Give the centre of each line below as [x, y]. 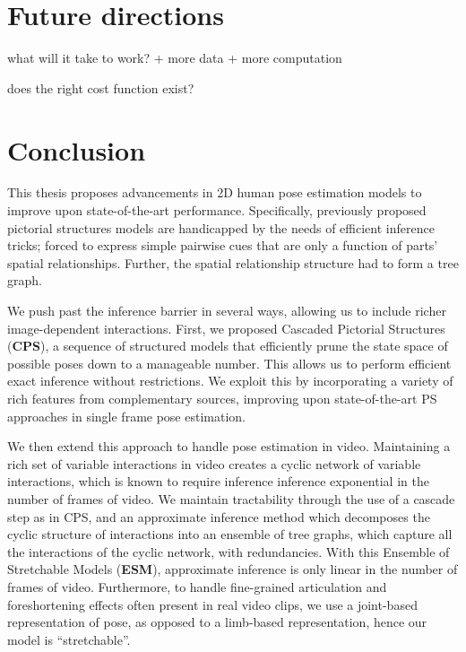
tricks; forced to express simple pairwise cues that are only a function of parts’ [223, 245]
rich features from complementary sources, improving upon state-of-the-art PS [222, 398]
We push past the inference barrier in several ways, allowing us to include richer [227, 310]
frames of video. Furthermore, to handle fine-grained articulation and [197, 586]
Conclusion [77, 149]
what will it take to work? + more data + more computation [175, 58]
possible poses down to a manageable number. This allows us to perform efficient [229, 363]
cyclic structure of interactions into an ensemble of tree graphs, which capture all [230, 534]
